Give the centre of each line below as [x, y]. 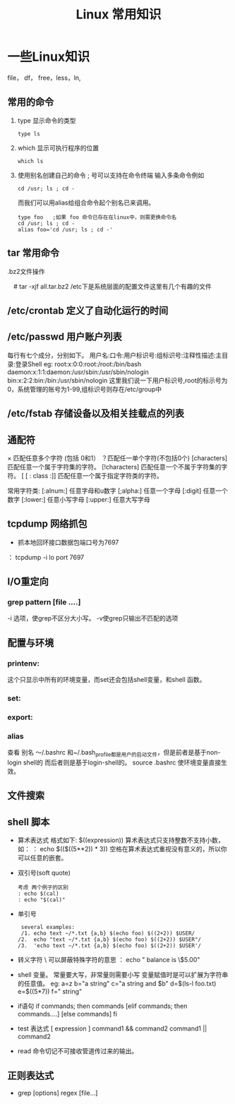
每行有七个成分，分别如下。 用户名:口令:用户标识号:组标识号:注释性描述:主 [115, 355]
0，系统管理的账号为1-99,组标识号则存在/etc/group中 [85, 389]
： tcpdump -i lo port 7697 [46, 557]
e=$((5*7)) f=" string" [50, 992]
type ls [29, 134]
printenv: [24, 663]
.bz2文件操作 [26, 271]
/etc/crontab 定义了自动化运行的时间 [88, 310]
